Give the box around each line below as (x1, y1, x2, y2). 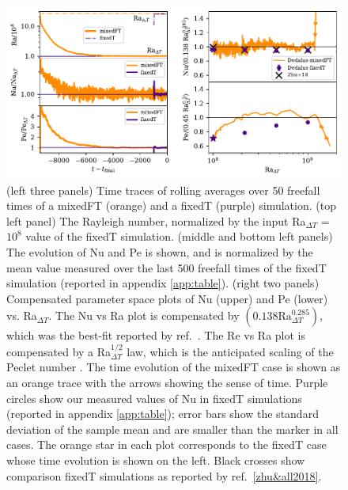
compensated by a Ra (6, 343, 112, 359)
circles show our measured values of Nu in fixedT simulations (6, 389, 302, 406)
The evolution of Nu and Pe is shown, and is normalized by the (6, 243, 313, 260)
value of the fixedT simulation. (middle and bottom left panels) (25, 228, 333, 245)
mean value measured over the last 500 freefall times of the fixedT (6, 259, 327, 275)
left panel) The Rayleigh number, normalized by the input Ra (6, 212, 306, 229)
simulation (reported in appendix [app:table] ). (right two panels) (6, 275, 320, 291)
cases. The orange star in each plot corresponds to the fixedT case (6, 436, 327, 453)
